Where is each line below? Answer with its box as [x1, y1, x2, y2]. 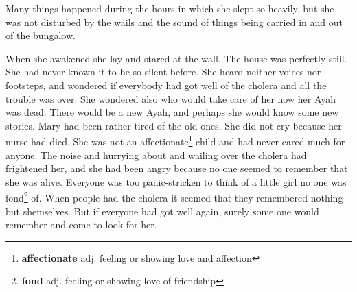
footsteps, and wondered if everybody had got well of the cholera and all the [5, 77, 327, 92]
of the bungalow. [5, 28, 76, 42]
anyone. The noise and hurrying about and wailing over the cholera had [5, 147, 307, 162]
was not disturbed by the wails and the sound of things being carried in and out [5, 14, 343, 29]
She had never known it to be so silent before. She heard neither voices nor [5, 64, 321, 79]
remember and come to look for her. [5, 217, 157, 232]
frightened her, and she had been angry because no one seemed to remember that [5, 161, 348, 175]
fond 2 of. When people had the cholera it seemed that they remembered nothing [5, 188, 343, 205]
